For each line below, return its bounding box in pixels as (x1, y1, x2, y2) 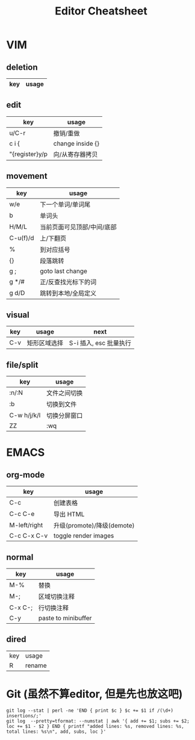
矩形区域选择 (26, 339, 64, 347)
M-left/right (9, 521, 43, 529)
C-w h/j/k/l (9, 411, 41, 420)
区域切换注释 (38, 592, 75, 601)
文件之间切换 (46, 389, 83, 397)
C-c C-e (9, 510, 35, 518)
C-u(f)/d (9, 234, 34, 242)
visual (6, 310, 30, 320)
